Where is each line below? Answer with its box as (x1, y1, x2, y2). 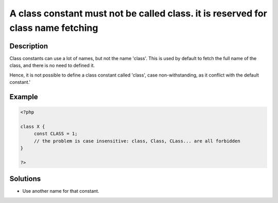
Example (9, 93, 38, 101)
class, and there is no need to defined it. (9, 62, 95, 69)
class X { (20, 123, 45, 130)
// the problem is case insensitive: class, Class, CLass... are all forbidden (33, 138, 240, 144)
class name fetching (9, 22, 98, 33)
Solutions (9, 175, 41, 183)
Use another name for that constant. (22, 188, 100, 194)
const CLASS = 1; (33, 131, 78, 137)
